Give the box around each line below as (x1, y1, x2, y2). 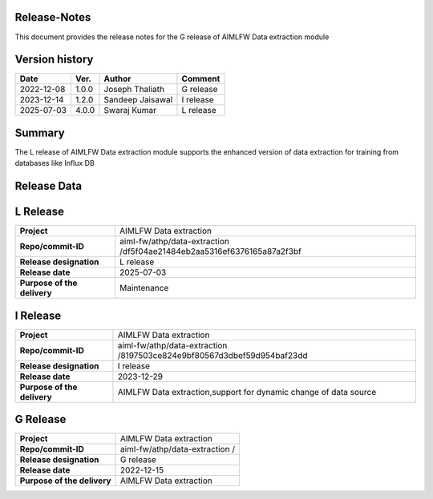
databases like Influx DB (14, 159, 95, 168)
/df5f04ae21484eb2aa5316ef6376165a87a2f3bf (119, 246, 302, 257)
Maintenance (119, 283, 169, 294)
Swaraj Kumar (103, 105, 156, 116)
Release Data (14, 179, 83, 193)
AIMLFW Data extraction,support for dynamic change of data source (117, 386, 377, 397)
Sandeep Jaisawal (103, 95, 173, 106)
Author (103, 73, 132, 84)
